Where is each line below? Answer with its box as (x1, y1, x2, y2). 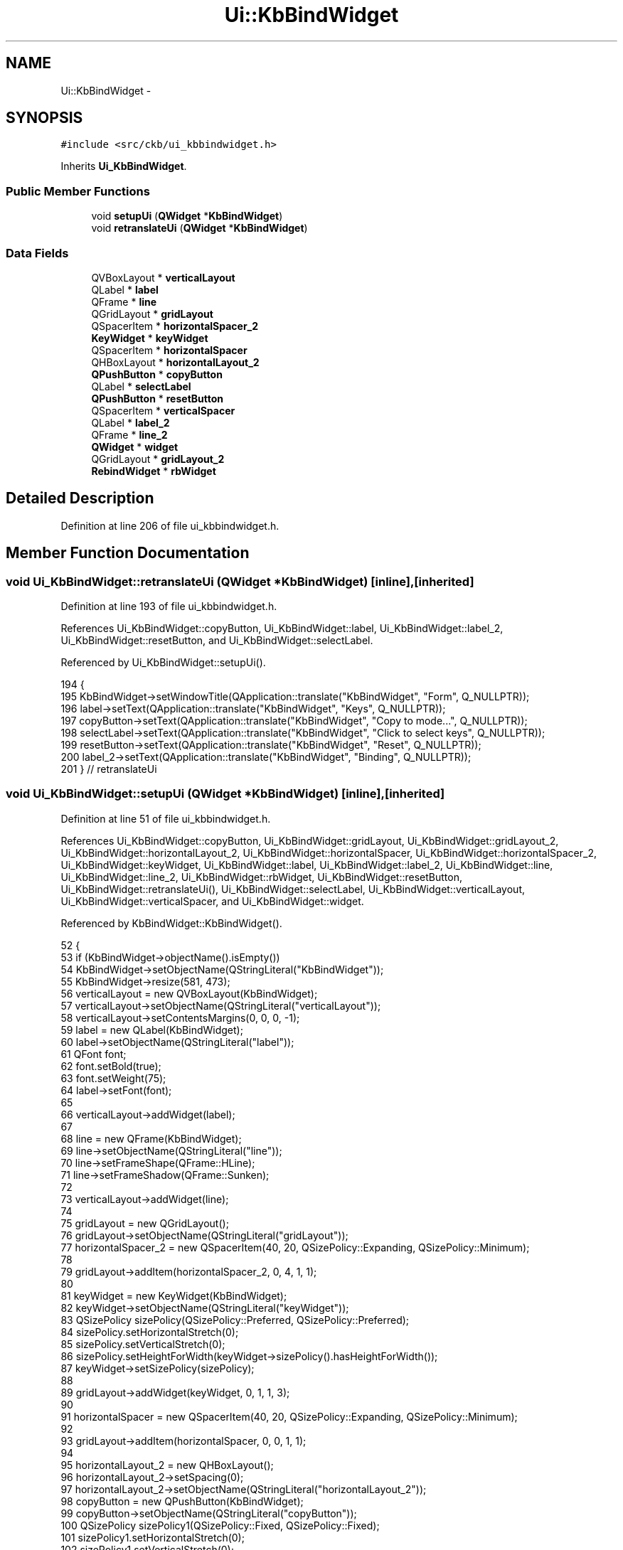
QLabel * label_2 (91, 416, 170, 429)
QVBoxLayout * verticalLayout (91, 271, 235, 284)
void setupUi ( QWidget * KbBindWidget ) (91, 210, 283, 223)
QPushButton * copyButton (91, 368, 223, 380)
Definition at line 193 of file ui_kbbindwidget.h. (60, 600, 277, 612)
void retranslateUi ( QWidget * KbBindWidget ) (91, 222, 308, 235)
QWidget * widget (91, 440, 179, 453)
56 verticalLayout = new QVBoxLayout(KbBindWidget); (60, 987, 318, 1000)
